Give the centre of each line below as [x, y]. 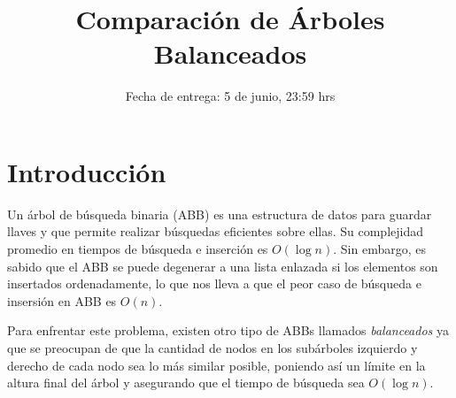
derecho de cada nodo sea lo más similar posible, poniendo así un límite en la [216, 365]
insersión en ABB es [62, 300]
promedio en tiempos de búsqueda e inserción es [138, 249]
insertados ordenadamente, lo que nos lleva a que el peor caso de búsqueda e [214, 283]
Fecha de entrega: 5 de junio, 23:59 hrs [230, 96]
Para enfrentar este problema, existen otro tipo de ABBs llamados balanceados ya [228, 330]
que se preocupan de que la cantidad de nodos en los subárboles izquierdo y [213, 348]
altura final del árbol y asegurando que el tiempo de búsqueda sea [186, 383]
